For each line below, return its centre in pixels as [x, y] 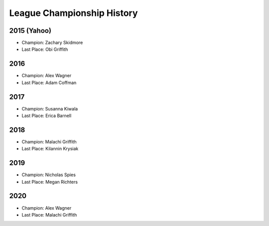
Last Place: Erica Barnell [47, 116]
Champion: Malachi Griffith [49, 141]
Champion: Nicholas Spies [49, 175]
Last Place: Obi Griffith [45, 49]
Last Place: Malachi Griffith [49, 215]
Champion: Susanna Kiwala [50, 109]
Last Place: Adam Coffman [49, 83]
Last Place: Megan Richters [50, 182]
